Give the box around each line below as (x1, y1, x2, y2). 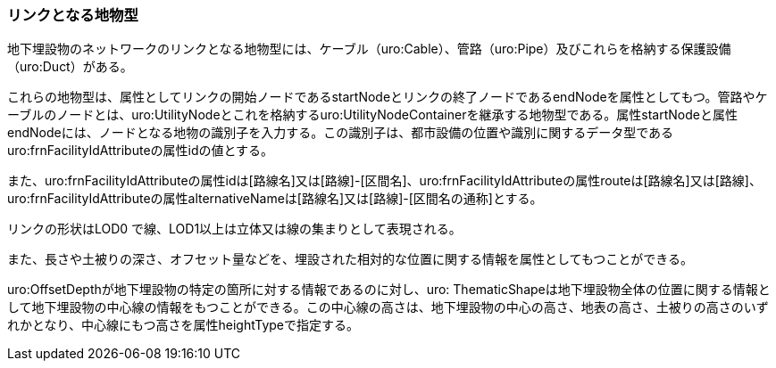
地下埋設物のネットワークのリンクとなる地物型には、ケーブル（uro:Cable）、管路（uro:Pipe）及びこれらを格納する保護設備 (7, 41, 731, 57)
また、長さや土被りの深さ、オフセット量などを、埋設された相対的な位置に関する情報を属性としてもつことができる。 (7, 251, 694, 267)
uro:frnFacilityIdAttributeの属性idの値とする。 (7, 143, 274, 159)
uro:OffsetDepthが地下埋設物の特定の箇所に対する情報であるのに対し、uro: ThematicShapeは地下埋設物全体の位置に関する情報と (7, 282, 771, 298)
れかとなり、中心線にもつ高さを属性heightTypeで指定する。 (7, 317, 360, 333)
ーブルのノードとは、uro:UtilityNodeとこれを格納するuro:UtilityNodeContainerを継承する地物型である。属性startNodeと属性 (7, 107, 738, 123)
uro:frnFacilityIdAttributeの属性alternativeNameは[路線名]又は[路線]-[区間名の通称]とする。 (7, 191, 543, 207)
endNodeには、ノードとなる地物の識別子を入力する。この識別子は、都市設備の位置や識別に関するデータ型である (7, 125, 674, 141)
